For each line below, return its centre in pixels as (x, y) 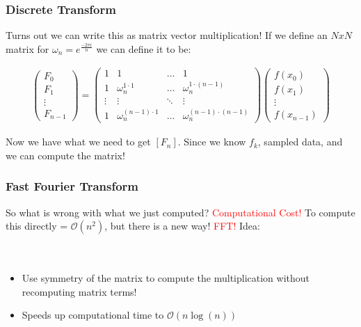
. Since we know (212, 142)
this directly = (37, 226)
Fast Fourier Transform (72, 186)
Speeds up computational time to (93, 315)
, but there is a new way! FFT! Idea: (182, 226)
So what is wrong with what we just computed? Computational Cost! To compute (180, 212)
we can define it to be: (144, 48)
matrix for (27, 48)
